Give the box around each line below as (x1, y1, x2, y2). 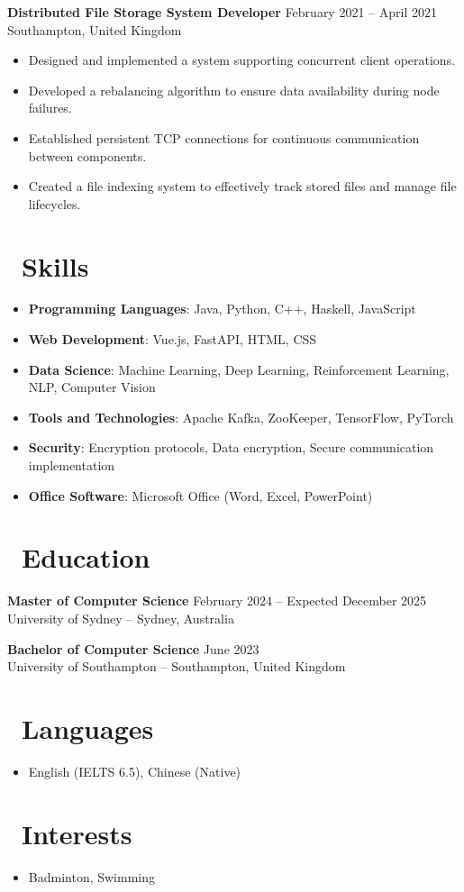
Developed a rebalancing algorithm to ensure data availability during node (28, 80, 440, 99)
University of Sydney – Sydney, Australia (7, 608, 234, 627)
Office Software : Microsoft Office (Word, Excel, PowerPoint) (28, 486, 373, 505)
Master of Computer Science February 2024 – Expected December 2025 (7, 591, 427, 610)
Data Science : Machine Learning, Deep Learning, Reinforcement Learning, (28, 360, 450, 378)
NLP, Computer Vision (28, 378, 156, 396)
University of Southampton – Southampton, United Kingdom (7, 657, 346, 676)
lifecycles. (28, 194, 81, 213)
